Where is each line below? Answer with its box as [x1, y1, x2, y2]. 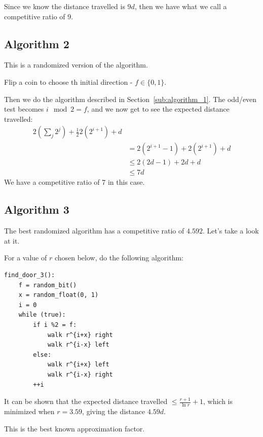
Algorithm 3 [4, 201, 69, 217]
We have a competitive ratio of [4, 177, 100, 187]
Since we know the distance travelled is [4, 1, 125, 11]
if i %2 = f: [33, 321, 77, 329]
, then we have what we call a [134, 1, 227, 11]
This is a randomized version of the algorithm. [4, 59, 148, 70]
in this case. [107, 177, 145, 187]
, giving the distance [82, 406, 145, 417]
